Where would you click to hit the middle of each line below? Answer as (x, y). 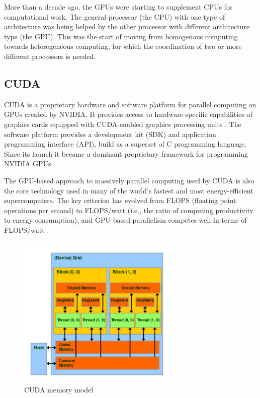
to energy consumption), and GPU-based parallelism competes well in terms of (125, 220)
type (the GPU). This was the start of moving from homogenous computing (121, 36)
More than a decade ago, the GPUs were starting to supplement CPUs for (118, 7)
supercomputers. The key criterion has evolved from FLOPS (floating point (120, 200)
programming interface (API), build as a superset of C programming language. (125, 144)
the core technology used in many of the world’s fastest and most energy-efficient (129, 190)
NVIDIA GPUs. (29, 163)
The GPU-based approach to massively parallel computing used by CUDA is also (129, 180)
